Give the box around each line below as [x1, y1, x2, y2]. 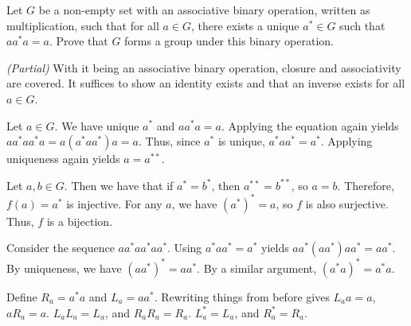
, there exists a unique [191, 17, 299, 33]
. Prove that [49, 33, 108, 49]
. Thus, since [139, 133, 201, 149]
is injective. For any [66, 195, 162, 212]
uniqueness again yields [6, 150, 120, 167]
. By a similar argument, [197, 259, 317, 276]
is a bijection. [46, 212, 113, 229]
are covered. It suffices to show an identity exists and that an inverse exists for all [6, 75, 405, 91]
